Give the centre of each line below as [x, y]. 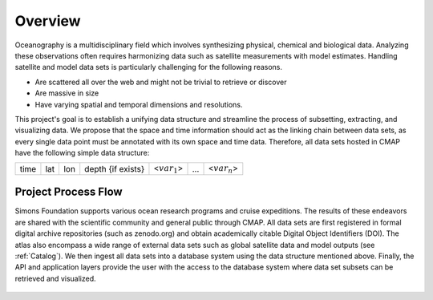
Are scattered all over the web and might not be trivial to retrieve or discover [161, 82]
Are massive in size [67, 93]
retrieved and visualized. [55, 278]
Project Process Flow [69, 192]
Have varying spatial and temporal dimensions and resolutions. [139, 104]
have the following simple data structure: [82, 153]
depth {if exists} [115, 168]
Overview [48, 21]
